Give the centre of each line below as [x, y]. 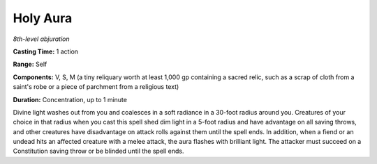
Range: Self [30, 64]
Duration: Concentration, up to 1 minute [70, 99]
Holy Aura [43, 18]
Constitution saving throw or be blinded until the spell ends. [98, 151]
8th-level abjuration [41, 39]
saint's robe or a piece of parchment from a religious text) [96, 87]
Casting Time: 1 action [46, 51]
